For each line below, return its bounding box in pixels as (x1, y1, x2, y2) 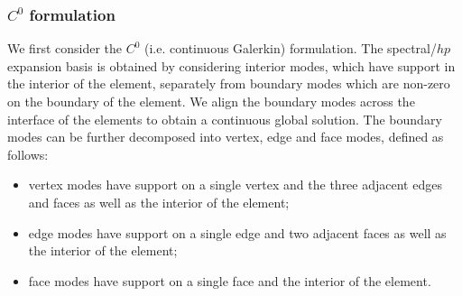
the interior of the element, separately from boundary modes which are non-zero (7, 74, 450, 93)
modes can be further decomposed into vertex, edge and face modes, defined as (7, 127, 444, 146)
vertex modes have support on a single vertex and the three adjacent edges (28, 175, 442, 194)
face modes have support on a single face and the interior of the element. (28, 271, 431, 290)
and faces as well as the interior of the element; (28, 192, 290, 211)
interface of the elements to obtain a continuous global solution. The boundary (7, 109, 442, 128)
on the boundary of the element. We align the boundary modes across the (7, 92, 415, 110)
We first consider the (7, 39, 123, 58)
